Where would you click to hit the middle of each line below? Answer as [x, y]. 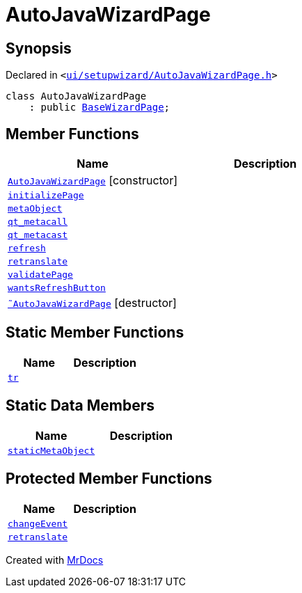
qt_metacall [38, 222]
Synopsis [39, 48]
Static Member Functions [95, 333]
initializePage [46, 196]
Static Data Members [80, 406]
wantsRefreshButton [57, 288]
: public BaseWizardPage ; [100, 108]
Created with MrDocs [55, 560]
